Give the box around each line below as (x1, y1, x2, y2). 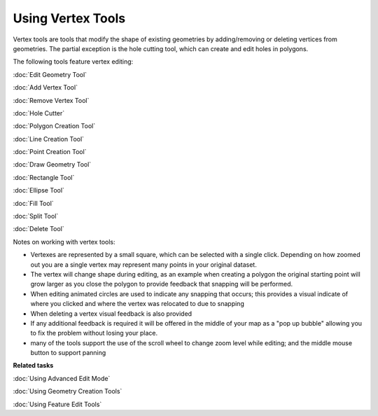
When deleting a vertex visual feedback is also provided (30, 309, 192, 318)
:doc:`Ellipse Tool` (13, 186, 64, 195)
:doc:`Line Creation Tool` (13, 134, 84, 143)
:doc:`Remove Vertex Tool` (13, 96, 90, 104)
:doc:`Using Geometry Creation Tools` (13, 387, 122, 396)
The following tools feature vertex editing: (13, 57, 134, 66)
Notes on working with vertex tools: (13, 237, 115, 246)
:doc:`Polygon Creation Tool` (13, 122, 96, 130)
